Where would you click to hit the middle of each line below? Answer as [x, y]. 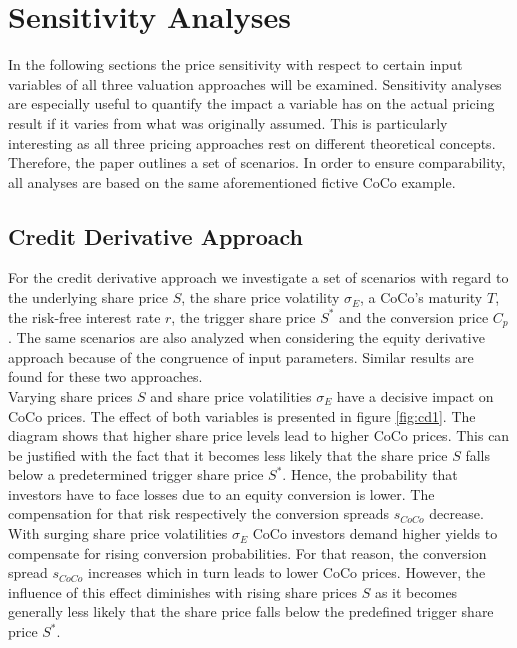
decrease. [456, 513]
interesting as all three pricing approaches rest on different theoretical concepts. [252, 142]
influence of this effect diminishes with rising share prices [183, 591]
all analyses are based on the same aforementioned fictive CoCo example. [232, 181]
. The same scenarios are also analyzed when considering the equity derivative [246, 337]
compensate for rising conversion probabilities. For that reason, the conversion [247, 552]
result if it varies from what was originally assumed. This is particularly [228, 122]
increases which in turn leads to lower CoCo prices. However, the [287, 572]
